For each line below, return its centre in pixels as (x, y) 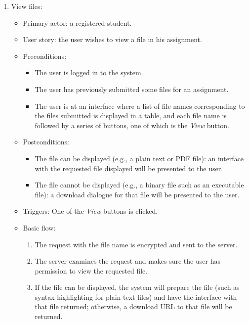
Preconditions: (45, 56)
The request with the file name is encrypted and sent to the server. (136, 244)
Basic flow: (39, 227)
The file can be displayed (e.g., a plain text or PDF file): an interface (139, 158)
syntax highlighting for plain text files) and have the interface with (136, 297)
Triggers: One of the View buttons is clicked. (90, 211)
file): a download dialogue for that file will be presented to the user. (137, 194)
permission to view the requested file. (91, 270)
